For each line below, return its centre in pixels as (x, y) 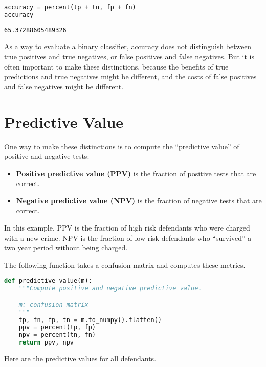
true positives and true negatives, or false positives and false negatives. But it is (129, 56)
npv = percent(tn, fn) (57, 335)
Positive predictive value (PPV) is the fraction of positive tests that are (136, 173)
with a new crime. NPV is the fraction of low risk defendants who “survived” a (128, 237)
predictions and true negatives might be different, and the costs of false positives (130, 76)
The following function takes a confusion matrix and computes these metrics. (125, 265)
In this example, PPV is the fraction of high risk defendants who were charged (127, 228)
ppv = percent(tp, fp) (57, 327)
